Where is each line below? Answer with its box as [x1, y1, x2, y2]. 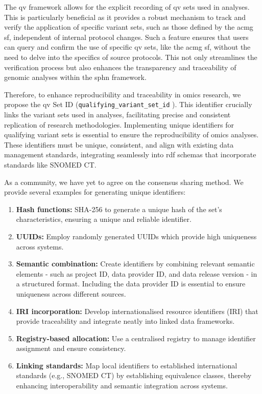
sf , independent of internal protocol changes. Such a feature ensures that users [4, 31, 249, 42]
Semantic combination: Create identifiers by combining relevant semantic [16, 258, 255, 269]
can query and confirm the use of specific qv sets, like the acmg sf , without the [4, 42, 251, 52]
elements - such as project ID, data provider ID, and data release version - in [16, 268, 257, 279]
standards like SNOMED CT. [4, 159, 97, 170]
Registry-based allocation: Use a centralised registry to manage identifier [16, 333, 256, 343]
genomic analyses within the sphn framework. [4, 72, 147, 82]
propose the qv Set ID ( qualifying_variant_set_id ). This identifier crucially [4, 99, 252, 110]
